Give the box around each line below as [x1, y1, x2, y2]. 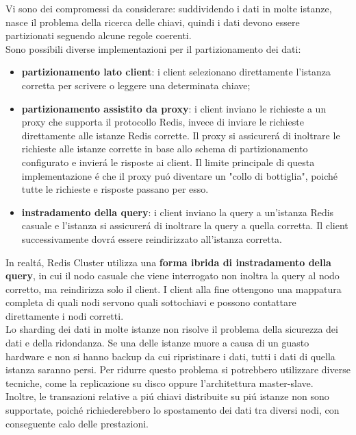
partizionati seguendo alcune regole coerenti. [5, 28, 192, 43]
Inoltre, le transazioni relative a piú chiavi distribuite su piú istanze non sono [5, 389, 329, 403]
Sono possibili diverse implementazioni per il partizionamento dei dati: [5, 41, 301, 56]
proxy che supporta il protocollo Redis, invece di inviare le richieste [21, 115, 304, 129]
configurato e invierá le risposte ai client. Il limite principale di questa [21, 154, 315, 169]
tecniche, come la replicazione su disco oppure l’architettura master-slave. [5, 375, 314, 390]
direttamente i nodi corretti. [5, 308, 124, 322]
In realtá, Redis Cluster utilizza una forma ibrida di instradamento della [5, 255, 331, 269]
